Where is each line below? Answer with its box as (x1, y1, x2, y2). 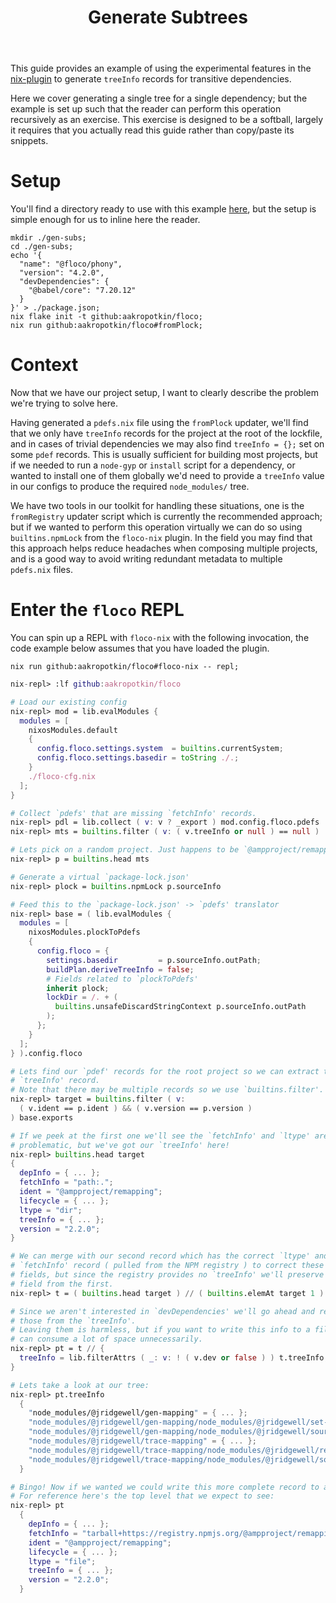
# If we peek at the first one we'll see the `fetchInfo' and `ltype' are (10, 1131, 329, 1141)
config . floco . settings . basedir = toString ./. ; (36, 753, 240, 763)
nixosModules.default (28, 725, 118, 735)
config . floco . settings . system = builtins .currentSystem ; (36, 744, 284, 754)
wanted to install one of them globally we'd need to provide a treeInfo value (10, 470, 325, 482)
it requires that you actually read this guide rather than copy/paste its (10, 124, 295, 136)
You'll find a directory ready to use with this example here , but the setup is (10, 203, 317, 215)
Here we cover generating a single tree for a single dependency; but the (10, 92, 308, 105)
